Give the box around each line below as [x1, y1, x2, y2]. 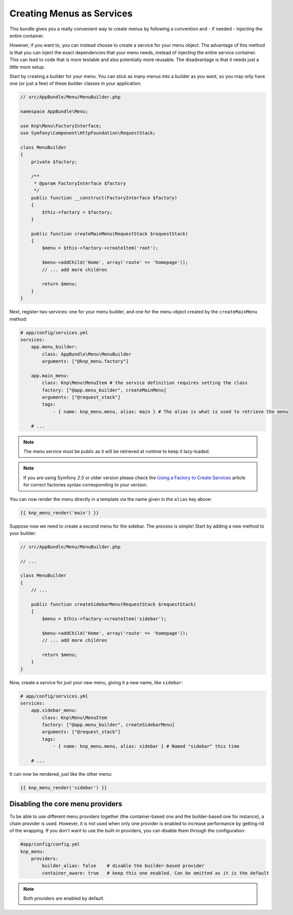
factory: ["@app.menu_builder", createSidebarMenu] [42, 722, 175, 728]
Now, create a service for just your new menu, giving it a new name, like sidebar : [9, 679, 183, 685]
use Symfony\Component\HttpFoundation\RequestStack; [20, 130, 156, 136]
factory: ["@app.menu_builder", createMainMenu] [42, 387, 167, 393]
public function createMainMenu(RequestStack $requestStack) [31, 231, 188, 236]
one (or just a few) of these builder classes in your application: [9, 80, 142, 87]
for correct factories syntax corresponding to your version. [23, 482, 148, 488]
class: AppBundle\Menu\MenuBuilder [42, 351, 132, 357]
